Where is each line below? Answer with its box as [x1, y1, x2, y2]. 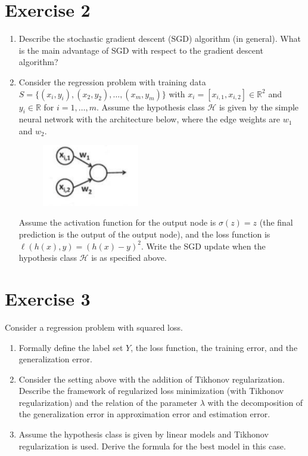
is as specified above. [91, 251, 167, 264]
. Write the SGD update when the [141, 239, 266, 252]
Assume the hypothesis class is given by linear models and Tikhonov [18, 428, 269, 440]
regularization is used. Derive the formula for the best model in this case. [18, 439, 286, 452]
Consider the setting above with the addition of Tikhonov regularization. [18, 372, 285, 385]
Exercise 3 [5, 286, 91, 310]
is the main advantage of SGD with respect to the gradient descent [18, 44, 263, 56]
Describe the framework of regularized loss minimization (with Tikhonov [18, 384, 284, 397]
